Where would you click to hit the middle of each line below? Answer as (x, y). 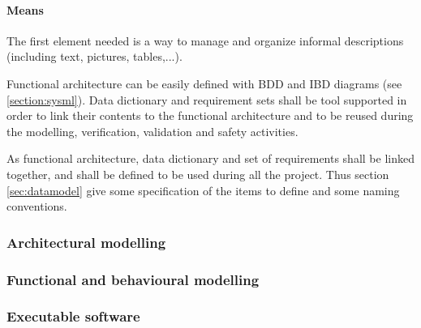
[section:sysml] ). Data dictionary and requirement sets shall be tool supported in (207, 99)
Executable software (73, 316)
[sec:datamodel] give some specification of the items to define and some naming (203, 190)
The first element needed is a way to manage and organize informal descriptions (205, 40)
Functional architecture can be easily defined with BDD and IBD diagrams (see (204, 83)
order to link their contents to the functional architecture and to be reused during (210, 115)
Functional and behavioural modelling (133, 279)
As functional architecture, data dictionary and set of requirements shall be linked (210, 158)
